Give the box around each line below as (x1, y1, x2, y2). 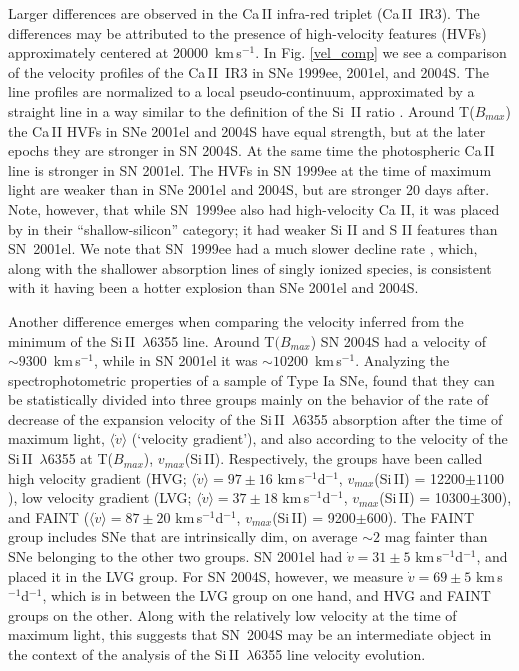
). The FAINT (387, 506, 475, 527)
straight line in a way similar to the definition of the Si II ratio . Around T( (8, 100, 475, 121)
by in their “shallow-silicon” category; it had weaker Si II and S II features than (8, 218, 498, 239)
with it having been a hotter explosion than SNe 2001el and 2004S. (8, 277, 419, 298)
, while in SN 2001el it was (94, 350, 258, 371)
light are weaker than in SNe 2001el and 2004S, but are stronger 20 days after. (8, 179, 490, 200)
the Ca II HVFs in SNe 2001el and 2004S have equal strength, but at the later (8, 120, 486, 141)
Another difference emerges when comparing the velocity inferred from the (8, 310, 464, 331)
